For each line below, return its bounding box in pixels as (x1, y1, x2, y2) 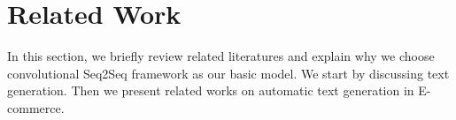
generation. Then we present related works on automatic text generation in (7, 81, 414, 100)
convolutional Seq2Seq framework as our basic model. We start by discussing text (7, 64, 450, 82)
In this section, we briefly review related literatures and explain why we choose (7, 47, 435, 65)
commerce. (7, 98, 65, 116)
